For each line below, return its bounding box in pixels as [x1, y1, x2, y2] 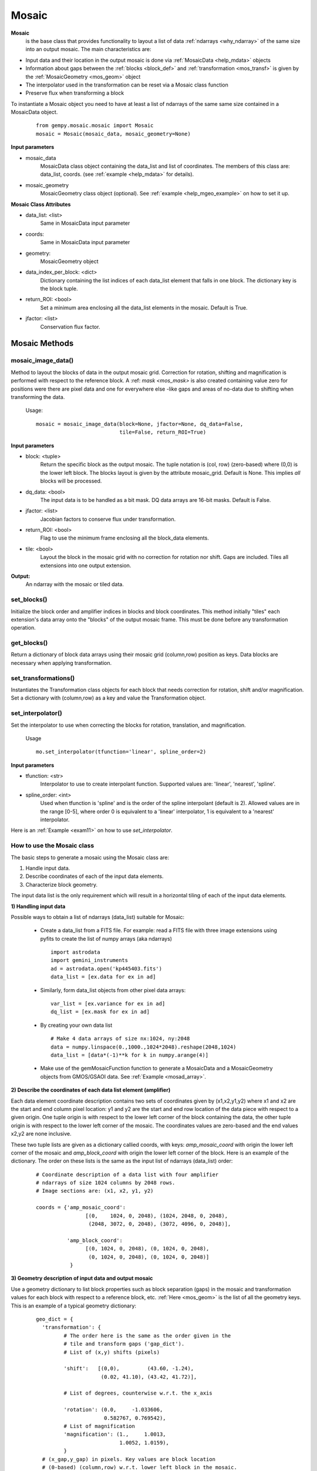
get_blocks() [11, 639, 48, 647]
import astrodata [50, 949, 100, 956]
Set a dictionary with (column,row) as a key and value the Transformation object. [11, 694, 206, 701]
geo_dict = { [36, 1316, 73, 1322]
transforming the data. [11, 393, 65, 400]
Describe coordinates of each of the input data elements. [25, 873, 164, 880]
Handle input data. [25, 864, 70, 871]
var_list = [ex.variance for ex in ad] [50, 1000, 166, 1007]
